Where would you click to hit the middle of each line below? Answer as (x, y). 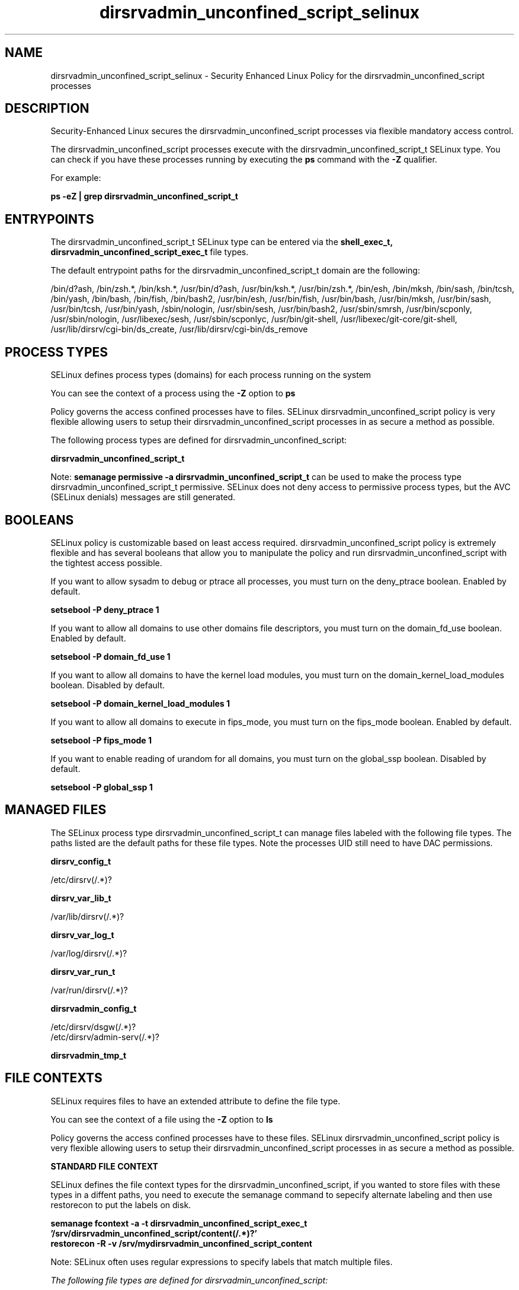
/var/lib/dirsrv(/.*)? (87, 916)
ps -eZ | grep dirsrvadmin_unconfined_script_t (144, 196)
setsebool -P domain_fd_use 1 (110, 656)
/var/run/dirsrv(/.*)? (89, 990)
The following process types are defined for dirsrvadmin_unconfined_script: (199, 440)
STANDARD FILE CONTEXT (104, 1166)
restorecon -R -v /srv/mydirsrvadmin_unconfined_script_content (181, 1243)
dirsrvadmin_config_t (94, 1008)
